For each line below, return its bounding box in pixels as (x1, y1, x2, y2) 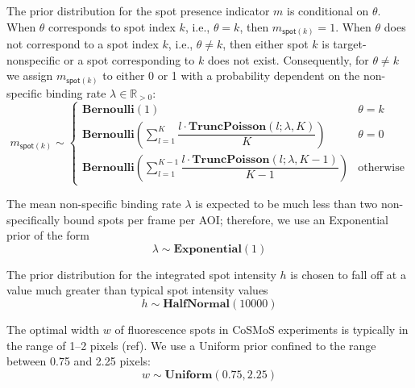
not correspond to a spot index (6, 35, 159, 52)
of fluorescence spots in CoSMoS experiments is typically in (114, 320, 409, 337)
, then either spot (222, 35, 309, 52)
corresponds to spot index (48, 18, 176, 35)
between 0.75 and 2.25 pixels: (6, 353, 151, 369)
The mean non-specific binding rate (6, 195, 181, 211)
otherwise (358, 161, 405, 173)
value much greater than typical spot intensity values (6, 282, 268, 298)
